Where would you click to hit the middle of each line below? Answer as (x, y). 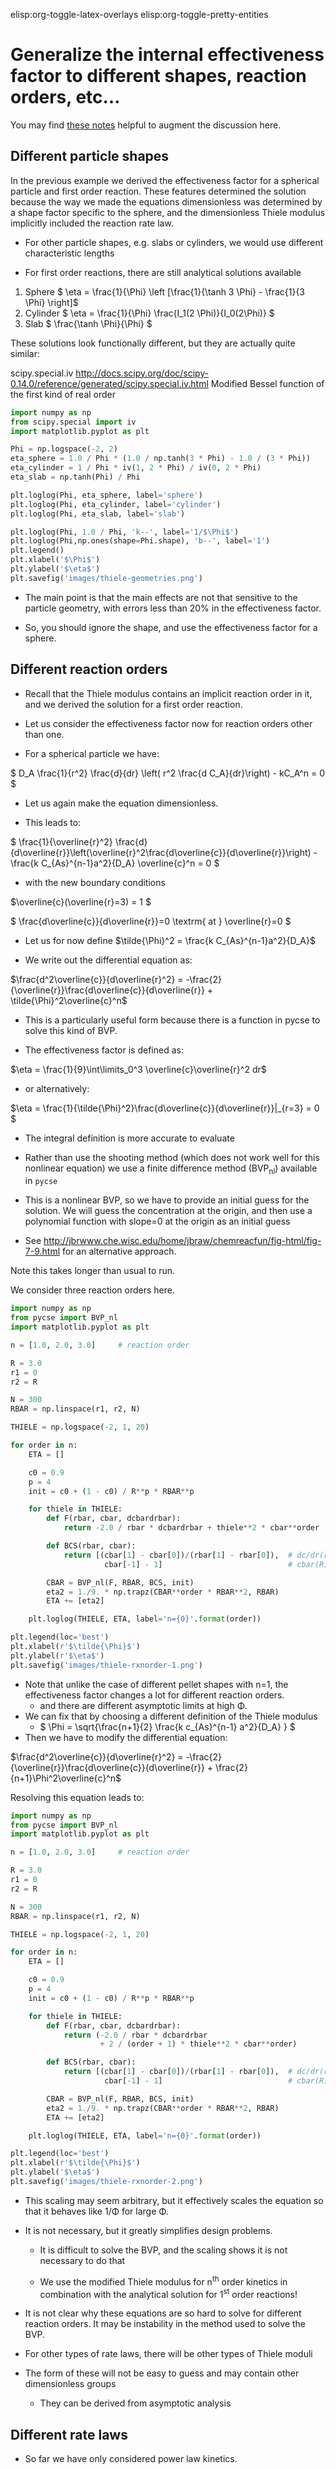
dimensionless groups (70, 2384)
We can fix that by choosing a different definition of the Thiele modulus (171, 1716)
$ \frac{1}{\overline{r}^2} (61, 841)
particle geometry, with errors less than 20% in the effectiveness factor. (173, 608)
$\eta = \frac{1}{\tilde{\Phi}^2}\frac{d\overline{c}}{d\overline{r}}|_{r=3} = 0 (165, 1108)
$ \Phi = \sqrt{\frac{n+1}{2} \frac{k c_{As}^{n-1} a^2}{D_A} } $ (167, 1726)
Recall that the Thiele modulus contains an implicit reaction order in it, (168, 693)
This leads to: (53, 822)
